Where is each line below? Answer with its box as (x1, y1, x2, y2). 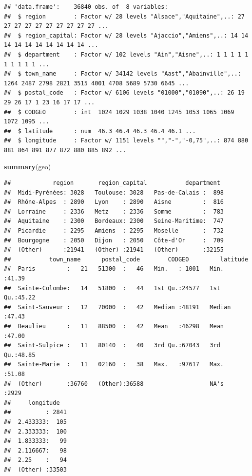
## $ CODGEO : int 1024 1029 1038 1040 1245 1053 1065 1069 (4, 108, 234, 116)
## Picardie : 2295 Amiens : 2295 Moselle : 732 (4, 227, 224, 235)
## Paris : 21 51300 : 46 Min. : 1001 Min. (4, 265, 224, 273)
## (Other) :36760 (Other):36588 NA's (4, 380, 224, 387)
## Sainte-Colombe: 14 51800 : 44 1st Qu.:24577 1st (4, 284, 220, 292)
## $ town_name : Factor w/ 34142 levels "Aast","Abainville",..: (4, 70, 241, 78)
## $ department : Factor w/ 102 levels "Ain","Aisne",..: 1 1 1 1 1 (4, 51, 249, 58)
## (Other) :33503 (4, 466, 67, 473)
